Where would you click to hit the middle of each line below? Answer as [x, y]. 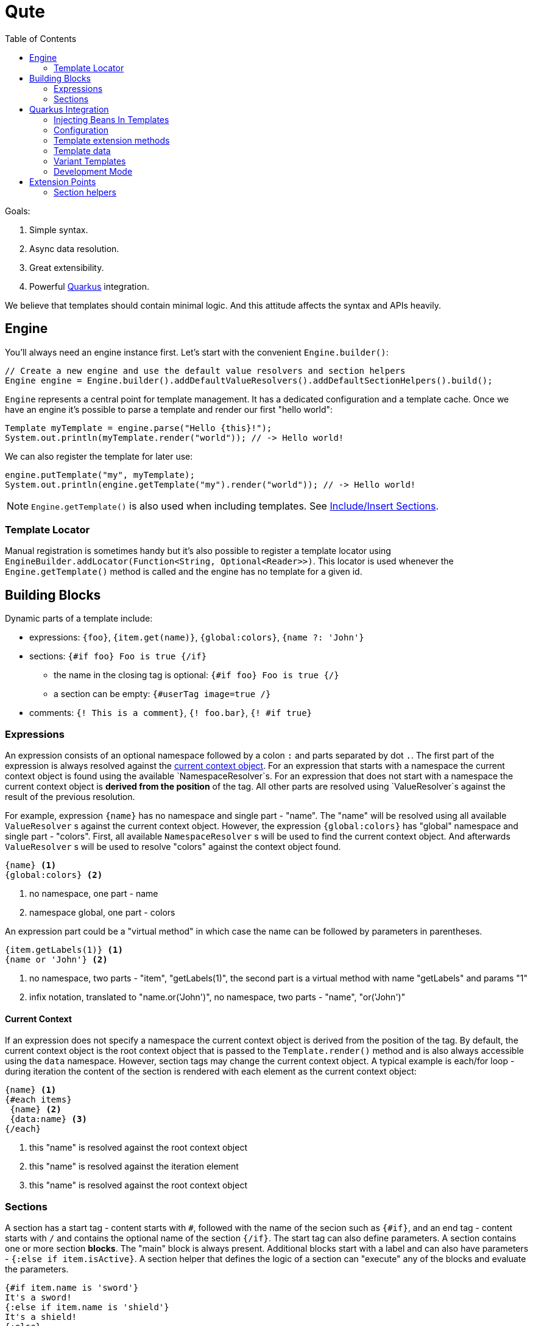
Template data [82, 150]
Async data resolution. [74, 248]
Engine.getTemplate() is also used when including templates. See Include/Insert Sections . [235, 506]
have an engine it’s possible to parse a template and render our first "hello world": [169, 409]
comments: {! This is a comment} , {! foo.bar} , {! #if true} [171, 713]
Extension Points [63, 181]
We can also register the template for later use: [99, 456]
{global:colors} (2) [54, 875]
